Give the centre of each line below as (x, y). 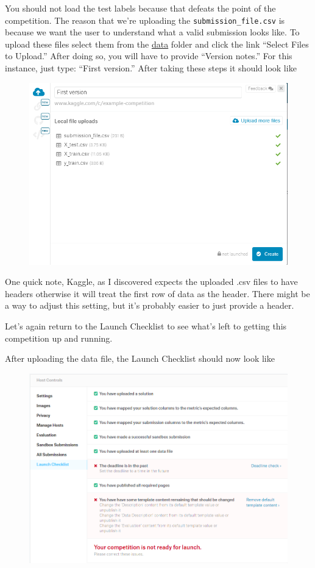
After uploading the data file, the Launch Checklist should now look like (140, 358)
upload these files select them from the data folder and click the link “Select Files (157, 44)
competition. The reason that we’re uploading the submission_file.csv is (145, 20)
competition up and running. (59, 338)
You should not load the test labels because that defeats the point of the (140, 8)
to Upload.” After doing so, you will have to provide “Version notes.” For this (149, 56)
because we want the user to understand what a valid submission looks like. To (152, 32)
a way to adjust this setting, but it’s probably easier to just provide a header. (150, 305)
